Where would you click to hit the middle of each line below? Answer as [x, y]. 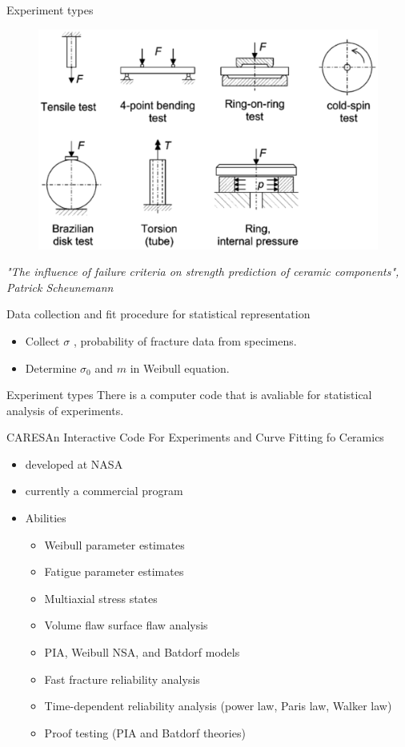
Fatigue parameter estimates [114, 571]
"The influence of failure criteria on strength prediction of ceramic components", [203, 272]
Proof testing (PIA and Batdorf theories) [145, 732]
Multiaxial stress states [101, 598]
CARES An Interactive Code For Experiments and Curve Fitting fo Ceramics [195, 437]
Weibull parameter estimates [114, 544]
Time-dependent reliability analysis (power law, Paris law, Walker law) [218, 706]
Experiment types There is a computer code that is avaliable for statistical [189, 395]
